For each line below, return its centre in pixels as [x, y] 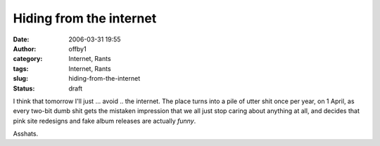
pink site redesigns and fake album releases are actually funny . [104, 121]
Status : [24, 88]
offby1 [78, 48]
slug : [20, 79]
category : [28, 59]
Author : [25, 48]
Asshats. [26, 134]
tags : [21, 68]
